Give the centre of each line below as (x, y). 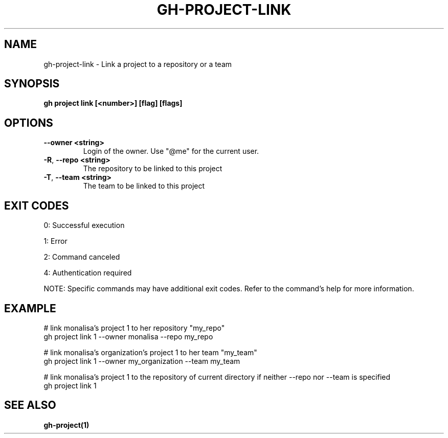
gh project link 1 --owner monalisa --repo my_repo (128, 336)
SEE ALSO (30, 405)
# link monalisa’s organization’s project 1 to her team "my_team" (150, 352)
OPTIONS (29, 123)
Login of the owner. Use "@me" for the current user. (171, 151)
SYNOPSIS (32, 84)
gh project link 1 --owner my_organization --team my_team (142, 361)
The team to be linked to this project (144, 186)
